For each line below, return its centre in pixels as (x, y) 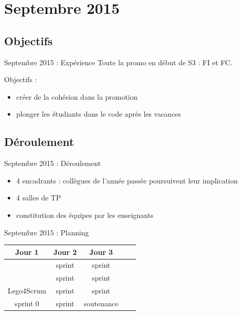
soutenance (101, 303)
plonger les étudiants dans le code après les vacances (99, 114)
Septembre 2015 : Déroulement (53, 163)
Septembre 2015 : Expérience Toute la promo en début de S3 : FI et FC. (118, 62)
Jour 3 (101, 252)
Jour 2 (65, 252)
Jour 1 (27, 252)
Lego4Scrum (27, 291)
